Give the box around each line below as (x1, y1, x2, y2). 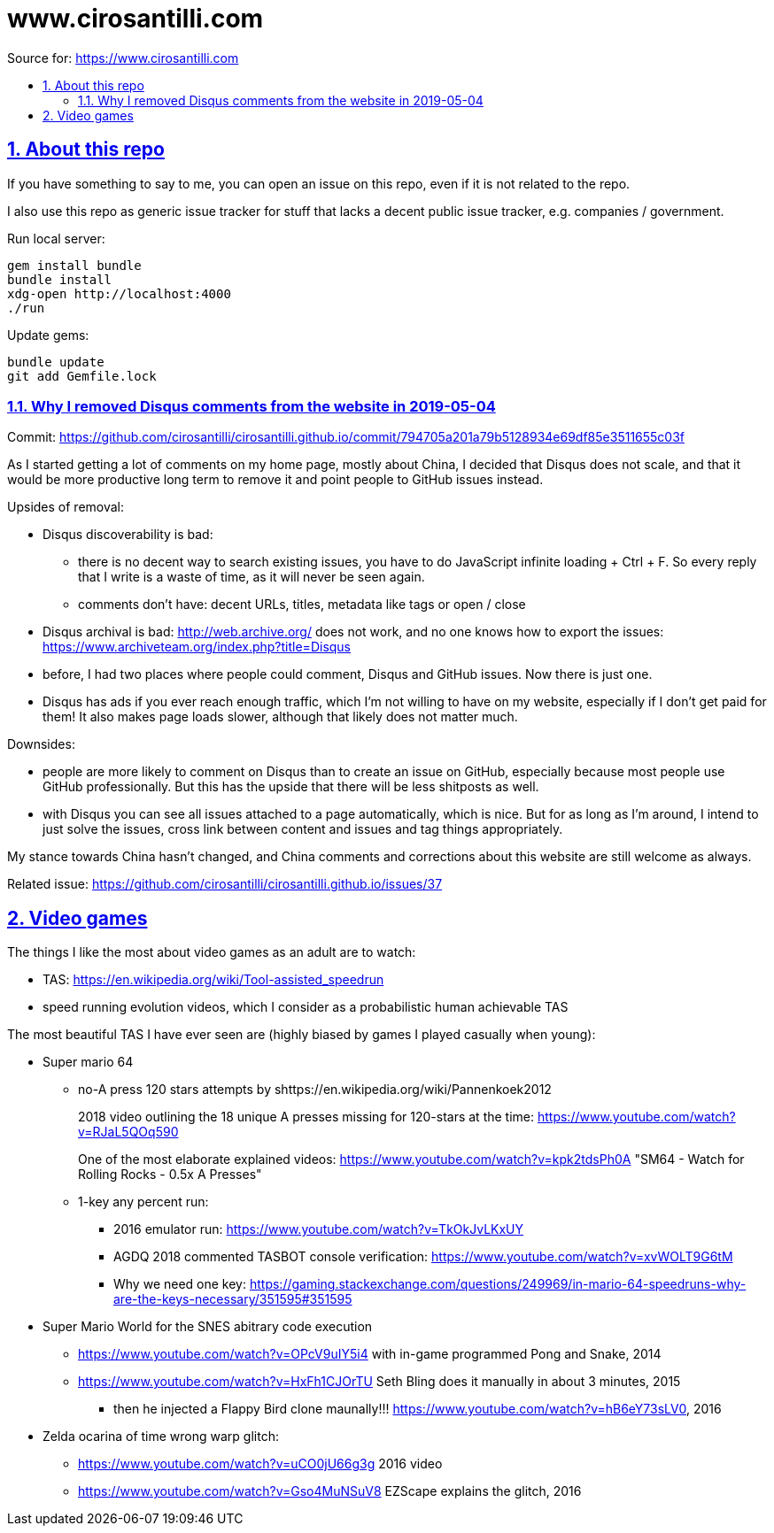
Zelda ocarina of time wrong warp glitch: (43, 1429, 279, 1444)
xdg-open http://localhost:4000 (7, 286, 231, 301)
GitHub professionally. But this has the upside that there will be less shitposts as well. (43, 779, 539, 795)
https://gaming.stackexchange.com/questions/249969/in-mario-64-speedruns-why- (249, 1276, 747, 1292)
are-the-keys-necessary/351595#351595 (113, 1291, 352, 1307)
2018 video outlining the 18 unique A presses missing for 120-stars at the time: (78, 1109, 535, 1125)
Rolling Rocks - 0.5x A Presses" (78, 1167, 262, 1182)
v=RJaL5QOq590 (78, 1124, 179, 1140)
